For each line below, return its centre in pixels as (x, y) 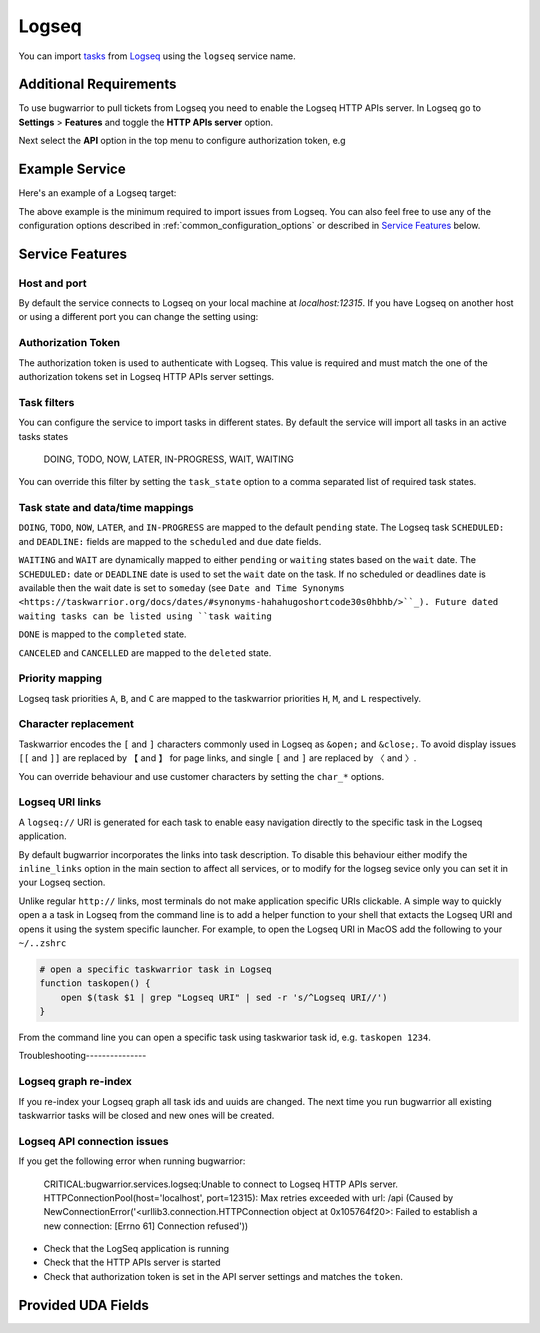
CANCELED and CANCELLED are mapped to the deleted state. (145, 652)
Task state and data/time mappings (106, 508)
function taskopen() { (95, 983)
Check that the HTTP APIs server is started (132, 1262)
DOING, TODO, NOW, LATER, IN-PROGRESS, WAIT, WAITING (168, 459)
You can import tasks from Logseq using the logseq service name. (157, 56)
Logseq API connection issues (93, 1141)
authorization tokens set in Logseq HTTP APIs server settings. (146, 376)
